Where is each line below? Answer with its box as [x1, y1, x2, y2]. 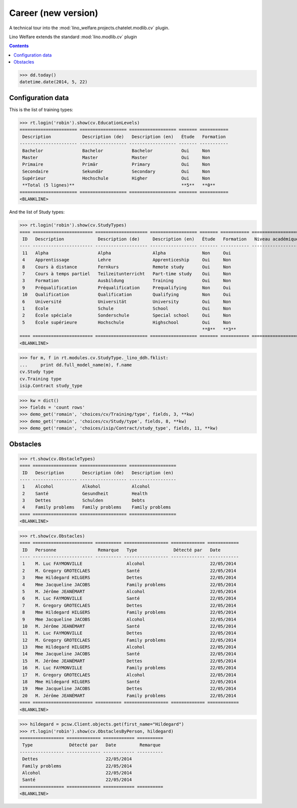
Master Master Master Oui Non [22, 154, 210, 160]
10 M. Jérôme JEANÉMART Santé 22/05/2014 [22, 623, 237, 629]
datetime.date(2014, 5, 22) [19, 79, 88, 85]
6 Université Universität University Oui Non [22, 299, 231, 305]
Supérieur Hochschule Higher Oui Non [22, 176, 210, 181]
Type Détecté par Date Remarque [22, 742, 161, 748]
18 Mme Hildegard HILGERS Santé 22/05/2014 [22, 679, 237, 684]
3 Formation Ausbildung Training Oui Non [22, 278, 231, 284]
